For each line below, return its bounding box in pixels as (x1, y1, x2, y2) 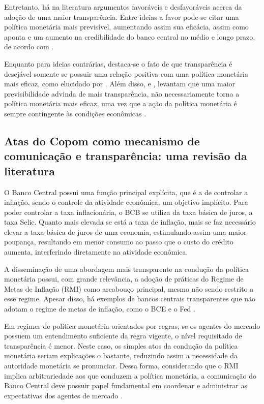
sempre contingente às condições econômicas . (4, 108, 146, 118)
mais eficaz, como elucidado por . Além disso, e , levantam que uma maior (4, 78, 236, 89)
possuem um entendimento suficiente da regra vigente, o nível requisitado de (4, 330, 242, 341)
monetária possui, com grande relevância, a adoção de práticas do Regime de (4, 273, 244, 284)
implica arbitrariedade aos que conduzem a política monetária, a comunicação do (4, 370, 257, 381)
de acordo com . (4, 41, 54, 52)
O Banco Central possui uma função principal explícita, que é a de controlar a (4, 187, 248, 197)
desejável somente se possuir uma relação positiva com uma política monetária (4, 68, 249, 79)
